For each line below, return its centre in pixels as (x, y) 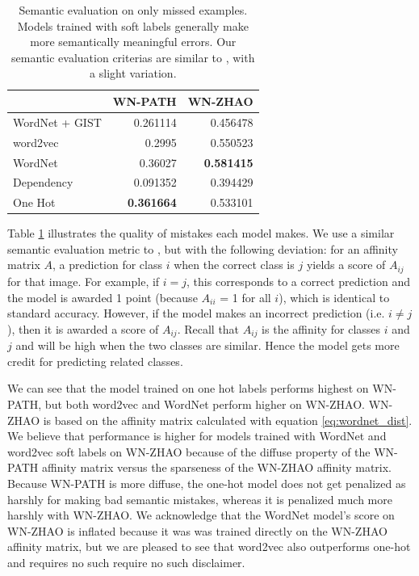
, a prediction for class (108, 265)
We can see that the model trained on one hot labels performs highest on (188, 388)
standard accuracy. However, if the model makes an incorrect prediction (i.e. (196, 313)
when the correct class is (234, 265)
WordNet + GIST (57, 122)
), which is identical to (334, 297)
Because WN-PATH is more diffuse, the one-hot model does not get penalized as (207, 483)
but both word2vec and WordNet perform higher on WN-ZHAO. (205, 404)
